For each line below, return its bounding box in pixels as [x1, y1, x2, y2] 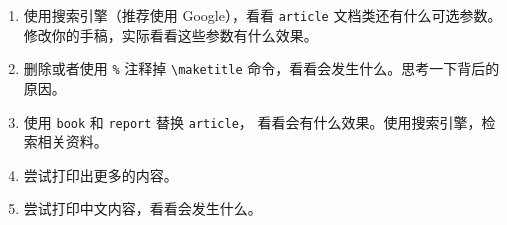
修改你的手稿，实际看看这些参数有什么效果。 [23, 24, 318, 45]
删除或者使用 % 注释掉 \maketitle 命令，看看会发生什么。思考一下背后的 [23, 58, 500, 79]
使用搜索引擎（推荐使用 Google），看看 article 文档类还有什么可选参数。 [23, 5, 502, 25]
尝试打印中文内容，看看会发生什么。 [23, 198, 262, 219]
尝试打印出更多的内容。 [23, 164, 178, 185]
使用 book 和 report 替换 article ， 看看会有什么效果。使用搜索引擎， [23, 111, 482, 132]
